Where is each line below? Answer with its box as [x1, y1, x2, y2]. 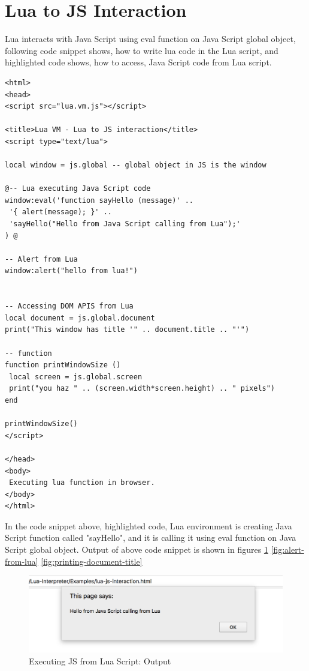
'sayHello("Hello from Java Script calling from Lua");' [9, 220, 241, 229]
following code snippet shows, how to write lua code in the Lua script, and [5, 44, 278, 56]
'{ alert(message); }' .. [9, 208, 112, 217]
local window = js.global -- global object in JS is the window [5, 161, 266, 170]
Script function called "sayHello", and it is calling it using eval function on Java [5, 531, 296, 544]
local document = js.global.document [5, 313, 155, 322]
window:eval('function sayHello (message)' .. [5, 196, 193, 205]
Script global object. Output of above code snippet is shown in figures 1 [5, 543, 268, 556]
